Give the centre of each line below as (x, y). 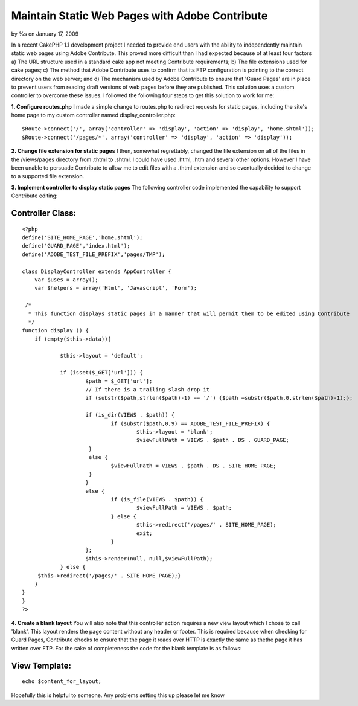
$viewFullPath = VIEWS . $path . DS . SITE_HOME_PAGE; (194, 466)
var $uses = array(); (66, 280)
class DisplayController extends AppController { (97, 271)
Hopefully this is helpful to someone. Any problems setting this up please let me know (118, 695)
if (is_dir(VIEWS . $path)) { (130, 415)
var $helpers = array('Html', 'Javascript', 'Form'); (116, 288)
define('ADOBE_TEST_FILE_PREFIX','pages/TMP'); (94, 254)
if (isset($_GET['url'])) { (101, 373)
